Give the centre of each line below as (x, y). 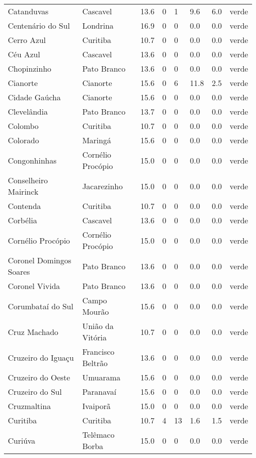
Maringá (97, 140)
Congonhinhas (32, 160)
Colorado (24, 140)
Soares (19, 271)
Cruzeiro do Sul (35, 392)
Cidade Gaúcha (34, 97)
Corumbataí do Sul (41, 306)
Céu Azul (24, 54)
